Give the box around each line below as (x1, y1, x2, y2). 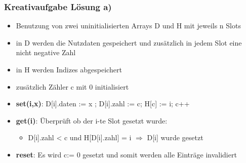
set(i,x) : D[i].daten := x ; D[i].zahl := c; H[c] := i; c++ (16, 98, 190, 109)
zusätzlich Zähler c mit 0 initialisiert (16, 81, 129, 92)
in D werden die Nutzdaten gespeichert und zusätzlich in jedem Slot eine (16, 37, 242, 48)
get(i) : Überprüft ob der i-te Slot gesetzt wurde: (16, 115, 168, 126)
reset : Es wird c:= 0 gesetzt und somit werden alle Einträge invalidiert (16, 149, 237, 159)
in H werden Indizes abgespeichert (16, 64, 122, 74)
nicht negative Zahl (16, 47, 76, 58)
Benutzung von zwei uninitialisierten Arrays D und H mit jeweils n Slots (16, 20, 241, 31)
